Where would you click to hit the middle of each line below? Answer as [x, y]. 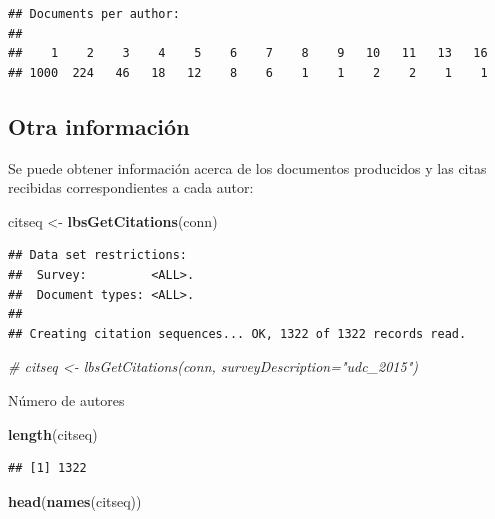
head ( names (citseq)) [75, 500]
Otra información [99, 125]
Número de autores [66, 399]
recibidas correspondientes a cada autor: [131, 187]
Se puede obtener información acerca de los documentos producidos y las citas [247, 167]
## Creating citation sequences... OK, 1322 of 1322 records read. [237, 333]
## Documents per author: [94, 14]
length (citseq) [53, 433]
